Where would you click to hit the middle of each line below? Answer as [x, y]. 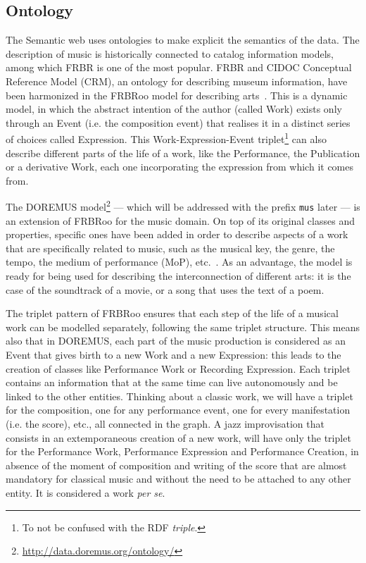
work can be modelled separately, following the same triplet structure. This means [183, 327]
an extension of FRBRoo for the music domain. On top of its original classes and [180, 220]
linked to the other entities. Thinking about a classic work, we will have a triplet [179, 396]
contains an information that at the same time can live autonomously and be [172, 382]
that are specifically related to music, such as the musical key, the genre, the [170, 248]
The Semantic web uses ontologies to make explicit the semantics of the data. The [183, 40]
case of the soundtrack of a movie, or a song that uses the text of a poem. [165, 289]
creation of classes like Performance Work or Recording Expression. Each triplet [178, 368]
